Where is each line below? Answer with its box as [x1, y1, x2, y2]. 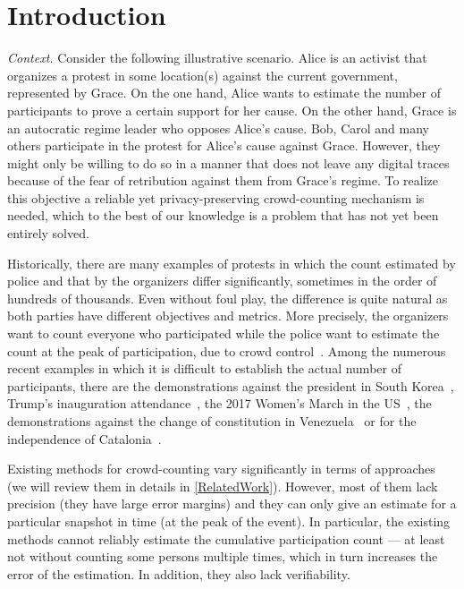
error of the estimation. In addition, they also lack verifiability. [7, 564, 350, 583]
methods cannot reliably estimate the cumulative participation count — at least [7, 529, 445, 548]
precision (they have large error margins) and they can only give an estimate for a [7, 494, 457, 513]
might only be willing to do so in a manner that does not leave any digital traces [7, 153, 450, 172]
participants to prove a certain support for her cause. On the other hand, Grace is [7, 100, 457, 119]
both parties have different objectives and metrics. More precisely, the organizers [7, 306, 449, 325]
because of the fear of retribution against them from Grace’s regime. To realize [7, 171, 439, 190]
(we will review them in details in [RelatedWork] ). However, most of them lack [7, 476, 438, 495]
